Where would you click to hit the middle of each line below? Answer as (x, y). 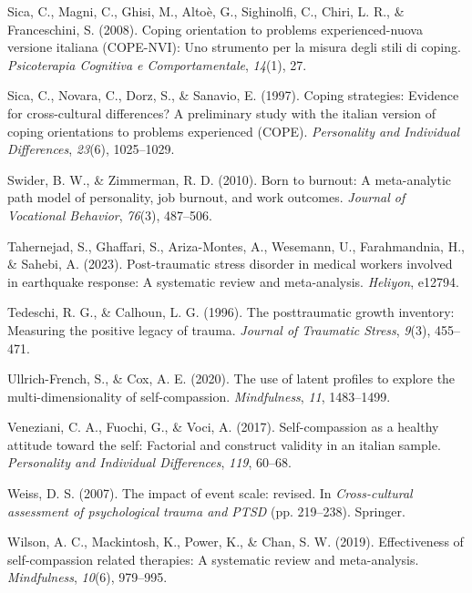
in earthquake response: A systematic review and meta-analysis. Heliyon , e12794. (233, 281)
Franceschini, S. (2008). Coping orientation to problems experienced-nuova (215, 29)
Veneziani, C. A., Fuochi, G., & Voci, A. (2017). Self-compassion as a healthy (223, 427)
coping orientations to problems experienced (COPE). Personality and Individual (234, 131)
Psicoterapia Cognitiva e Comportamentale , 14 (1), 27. (157, 64)
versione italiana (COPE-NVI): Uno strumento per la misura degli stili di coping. (234, 47)
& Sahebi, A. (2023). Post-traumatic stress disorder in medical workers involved (230, 264)
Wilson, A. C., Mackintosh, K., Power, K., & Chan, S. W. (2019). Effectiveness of (236, 542)
